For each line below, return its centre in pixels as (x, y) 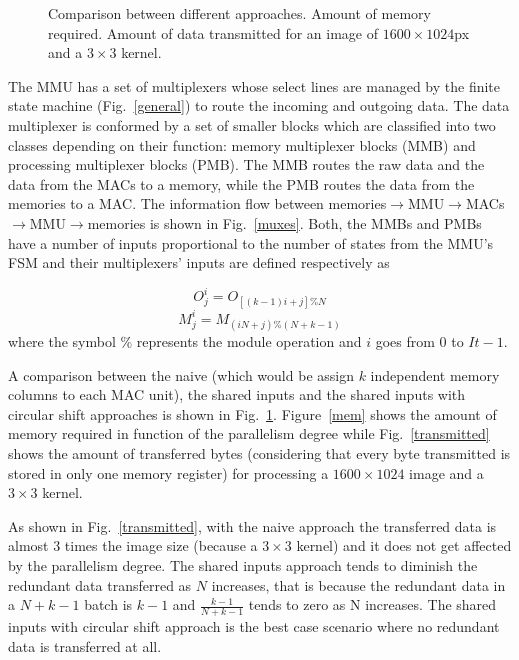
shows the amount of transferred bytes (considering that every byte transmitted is (259, 453)
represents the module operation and (249, 341)
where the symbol (62, 341)
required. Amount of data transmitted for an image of (213, 32)
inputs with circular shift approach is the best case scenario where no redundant (254, 626)
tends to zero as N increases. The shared (372, 604)
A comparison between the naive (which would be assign (181, 374)
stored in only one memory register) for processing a (168, 472)
